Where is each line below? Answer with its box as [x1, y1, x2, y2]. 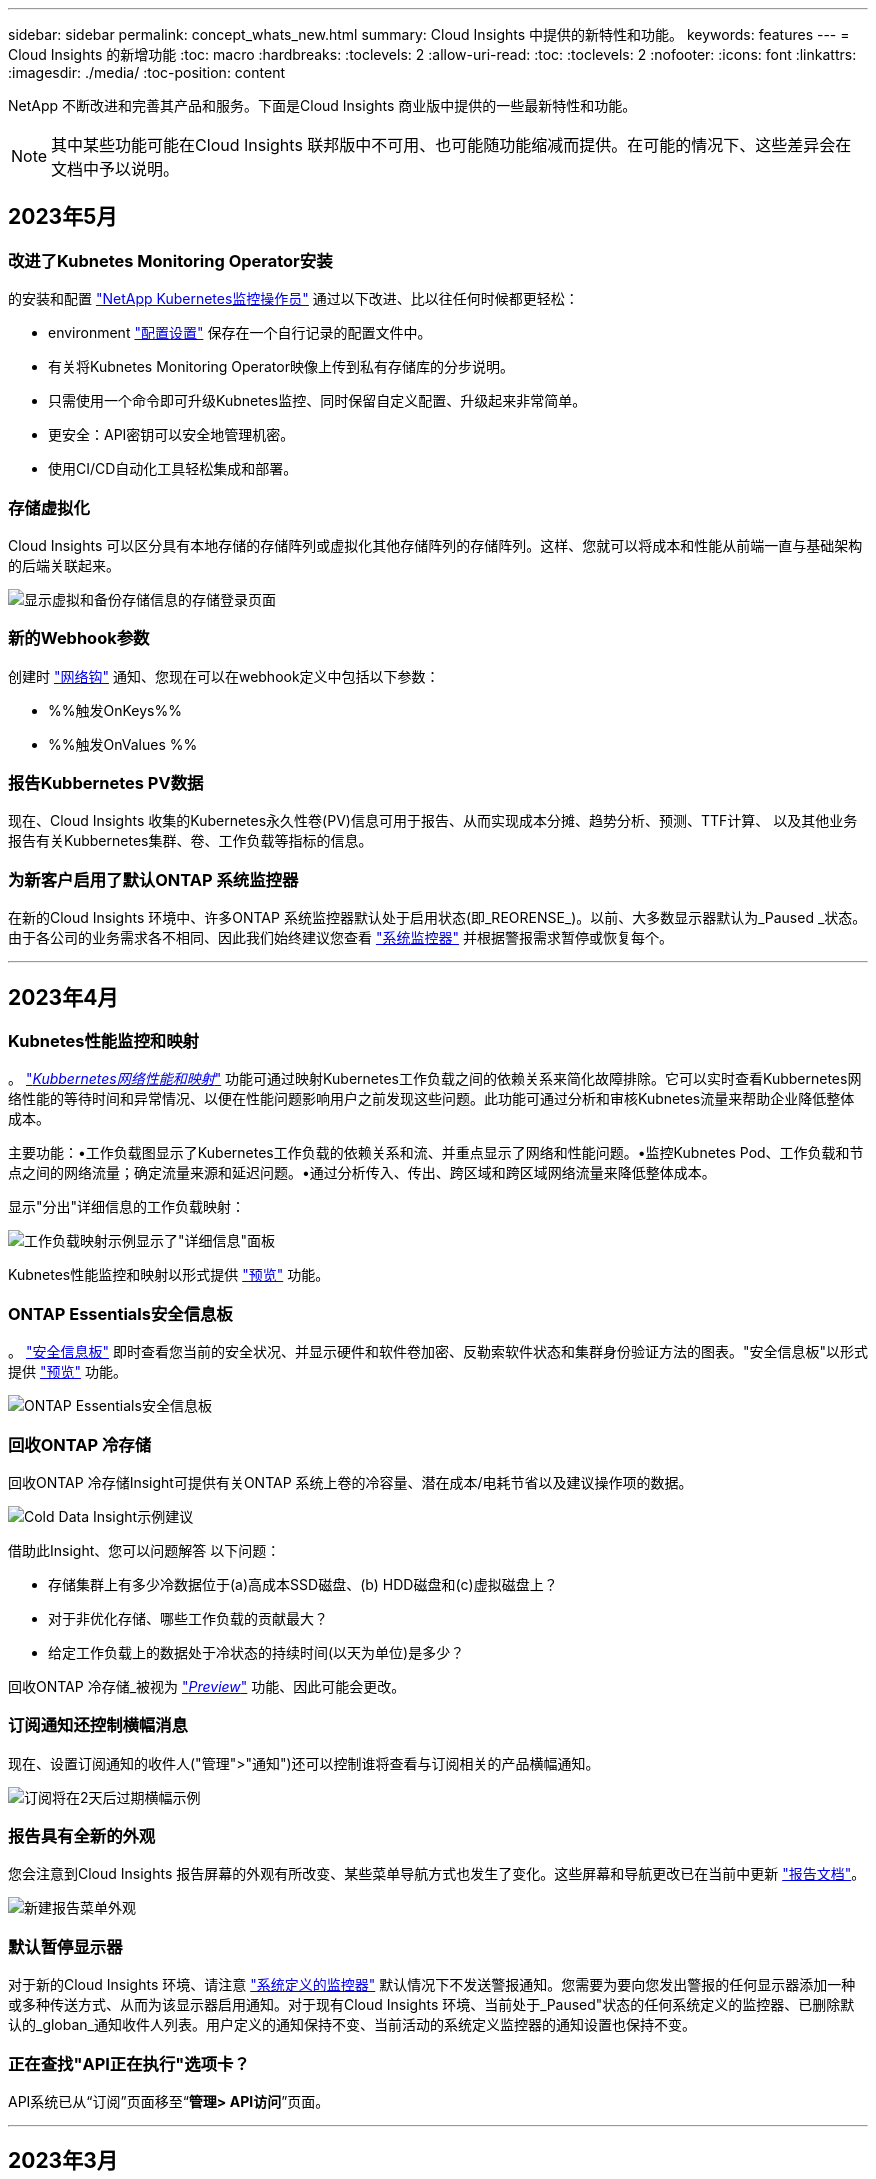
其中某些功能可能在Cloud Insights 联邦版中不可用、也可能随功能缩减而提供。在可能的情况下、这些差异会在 [51, 135, 852, 155]
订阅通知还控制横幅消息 [8, 1715, 188, 1736]
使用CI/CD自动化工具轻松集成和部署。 [48, 460, 298, 478]
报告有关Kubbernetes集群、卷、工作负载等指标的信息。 [8, 832, 373, 850]
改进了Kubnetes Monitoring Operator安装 [8, 250, 333, 271]
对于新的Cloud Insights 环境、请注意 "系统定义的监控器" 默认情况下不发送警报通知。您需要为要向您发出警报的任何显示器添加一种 [8, 1976, 856, 1994]
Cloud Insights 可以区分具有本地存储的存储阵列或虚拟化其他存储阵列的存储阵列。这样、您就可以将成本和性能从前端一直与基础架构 [8, 536, 863, 554]
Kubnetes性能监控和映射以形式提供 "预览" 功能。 [8, 1266, 330, 1284]
